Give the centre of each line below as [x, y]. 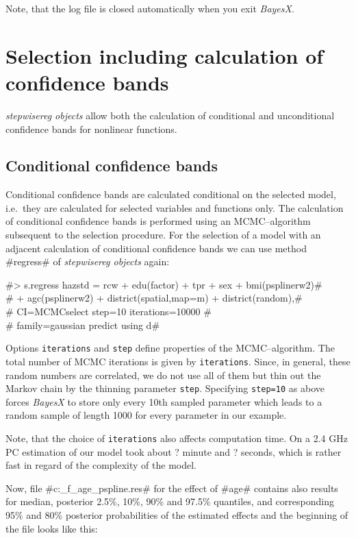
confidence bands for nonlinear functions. [91, 129]
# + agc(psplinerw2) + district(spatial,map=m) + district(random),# [154, 298]
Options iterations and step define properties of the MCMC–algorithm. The [170, 348]
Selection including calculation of [165, 55]
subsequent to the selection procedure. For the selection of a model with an [163, 235]
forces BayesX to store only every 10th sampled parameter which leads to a [164, 401]
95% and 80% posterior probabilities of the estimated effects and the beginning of [177, 515]
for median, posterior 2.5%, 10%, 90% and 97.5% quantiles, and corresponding [170, 501]
